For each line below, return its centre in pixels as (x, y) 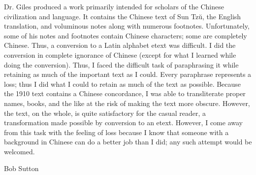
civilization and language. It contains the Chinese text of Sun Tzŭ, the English (123, 16)
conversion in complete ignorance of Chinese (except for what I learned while (120, 54)
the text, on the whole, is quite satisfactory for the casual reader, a (105, 113)
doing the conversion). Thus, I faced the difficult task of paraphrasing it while (121, 64)
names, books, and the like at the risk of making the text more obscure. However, (127, 103)
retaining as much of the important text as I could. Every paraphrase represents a (128, 74)
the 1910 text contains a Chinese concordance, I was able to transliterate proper (125, 93)
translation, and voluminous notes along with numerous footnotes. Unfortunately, (127, 26)
